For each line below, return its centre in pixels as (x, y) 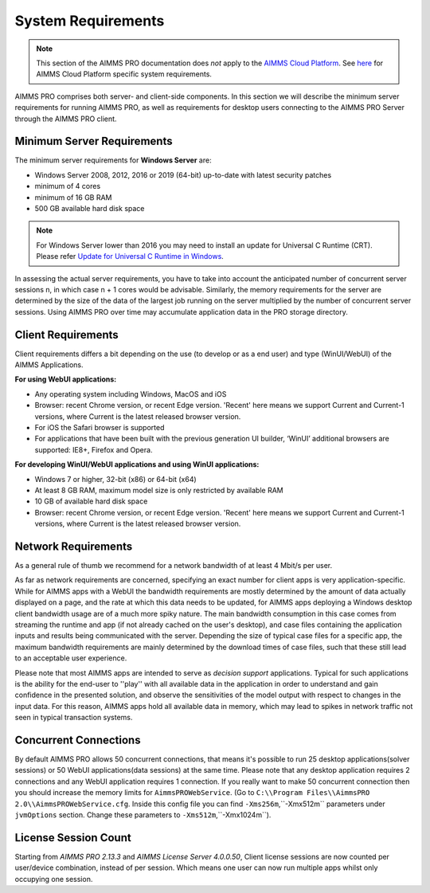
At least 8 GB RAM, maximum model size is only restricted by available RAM (159, 490)
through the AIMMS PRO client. (66, 119)
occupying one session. (54, 879)
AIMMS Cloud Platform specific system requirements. (124, 74)
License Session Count (73, 838)
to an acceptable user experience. (71, 658)
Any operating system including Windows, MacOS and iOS (131, 394)
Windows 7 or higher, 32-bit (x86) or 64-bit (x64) (115, 479)
